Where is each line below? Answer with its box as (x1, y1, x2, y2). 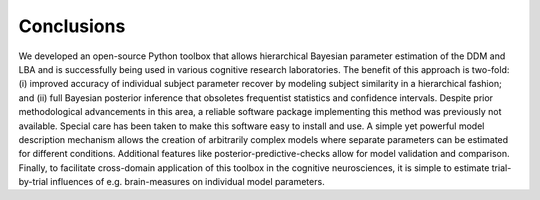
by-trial (18, 176, 49, 188)
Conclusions (18, 15, 126, 37)
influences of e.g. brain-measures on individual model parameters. (50, 176, 325, 188)
